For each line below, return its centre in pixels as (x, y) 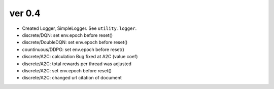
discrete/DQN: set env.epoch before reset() (67, 35)
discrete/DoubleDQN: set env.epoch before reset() (75, 42)
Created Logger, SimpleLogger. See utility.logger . (79, 28)
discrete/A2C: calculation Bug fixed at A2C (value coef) (80, 57)
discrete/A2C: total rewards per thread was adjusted (77, 64)
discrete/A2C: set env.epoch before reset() (67, 70)
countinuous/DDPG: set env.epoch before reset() (73, 49)
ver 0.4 (25, 13)
